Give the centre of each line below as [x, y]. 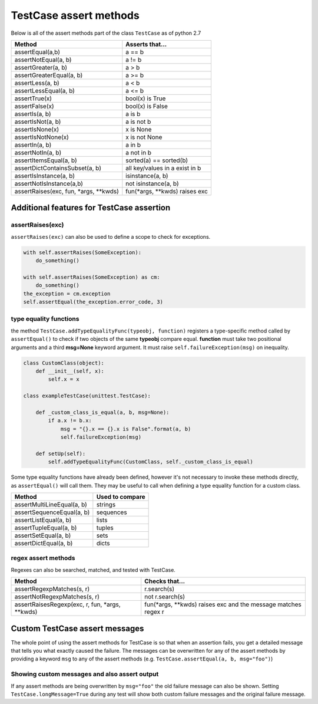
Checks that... [165, 581]
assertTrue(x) [33, 98]
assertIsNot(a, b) [38, 121]
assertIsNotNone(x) [42, 137]
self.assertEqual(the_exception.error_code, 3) [93, 302]
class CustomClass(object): [64, 363]
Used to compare [121, 496]
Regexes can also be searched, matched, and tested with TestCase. [93, 570]
